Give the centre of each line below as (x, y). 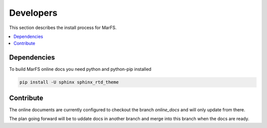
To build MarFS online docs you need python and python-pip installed (80, 69)
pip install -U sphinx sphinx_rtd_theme (69, 82)
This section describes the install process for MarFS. (63, 28)
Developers (33, 13)
